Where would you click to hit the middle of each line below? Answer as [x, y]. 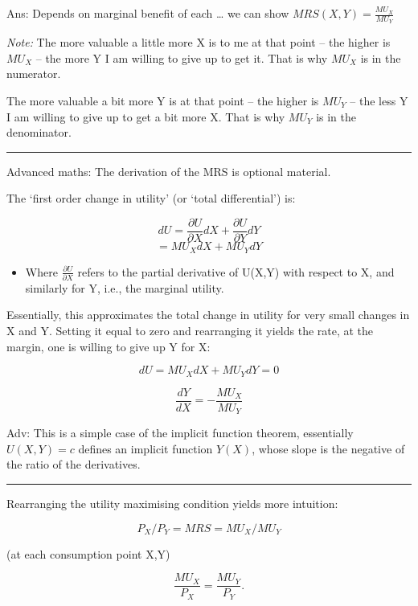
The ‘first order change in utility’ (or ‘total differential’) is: [151, 198]
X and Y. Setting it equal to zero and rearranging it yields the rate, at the [190, 330]
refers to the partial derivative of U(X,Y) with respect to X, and [236, 271]
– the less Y [379, 101]
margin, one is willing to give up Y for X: [109, 346]
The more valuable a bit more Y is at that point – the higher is [163, 101]
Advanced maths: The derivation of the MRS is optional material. [169, 171]
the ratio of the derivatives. [74, 464]
